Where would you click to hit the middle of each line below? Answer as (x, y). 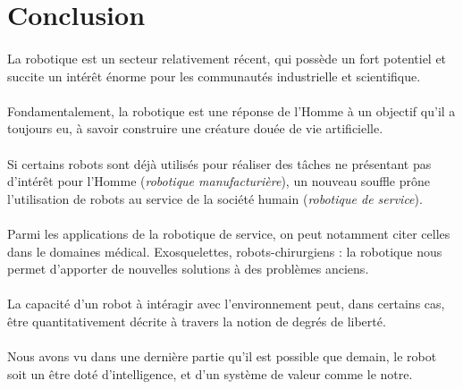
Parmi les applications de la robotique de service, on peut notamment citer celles (229, 233)
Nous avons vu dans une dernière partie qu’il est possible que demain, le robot (222, 356)
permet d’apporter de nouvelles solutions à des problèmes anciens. (188, 269)
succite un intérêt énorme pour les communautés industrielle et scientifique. (214, 76)
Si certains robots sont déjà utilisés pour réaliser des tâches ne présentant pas (219, 163)
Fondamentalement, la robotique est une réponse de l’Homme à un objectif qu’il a (231, 110)
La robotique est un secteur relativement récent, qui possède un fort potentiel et (227, 58)
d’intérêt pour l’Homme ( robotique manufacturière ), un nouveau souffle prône (219, 181)
